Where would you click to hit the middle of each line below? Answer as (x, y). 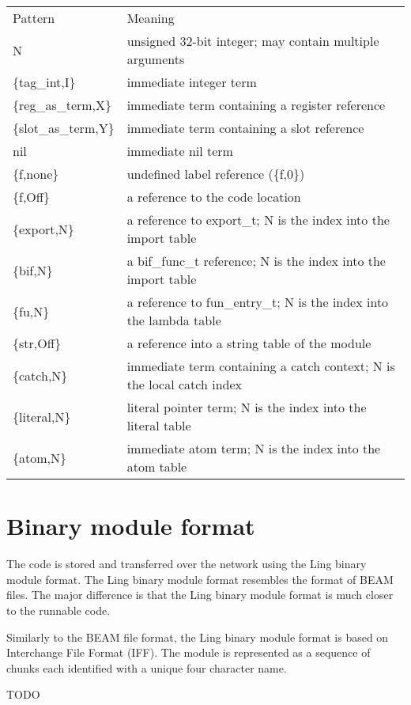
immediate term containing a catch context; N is (261, 366)
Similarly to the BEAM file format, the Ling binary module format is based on (198, 637)
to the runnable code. (58, 610)
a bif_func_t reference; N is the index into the (256, 261)
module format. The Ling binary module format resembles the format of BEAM (200, 579)
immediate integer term (192, 82)
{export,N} (43, 229)
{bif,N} (33, 270)
